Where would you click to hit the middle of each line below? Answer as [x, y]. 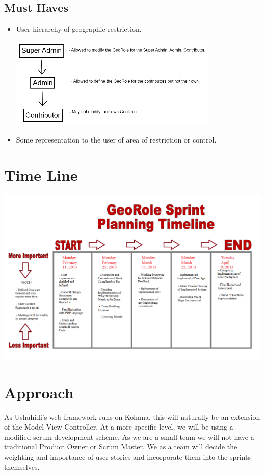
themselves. [22, 467]
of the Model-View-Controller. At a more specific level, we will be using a [119, 427]
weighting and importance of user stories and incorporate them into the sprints [128, 457]
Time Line [41, 174]
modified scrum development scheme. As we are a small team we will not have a [129, 436]
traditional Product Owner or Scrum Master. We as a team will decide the [121, 447]
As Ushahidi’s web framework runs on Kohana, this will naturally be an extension [132, 417]
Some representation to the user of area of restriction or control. [116, 139]
